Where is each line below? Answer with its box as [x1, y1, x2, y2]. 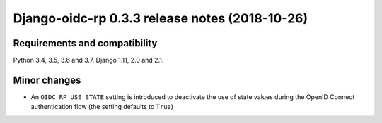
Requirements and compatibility [13, 37, 158, 49]
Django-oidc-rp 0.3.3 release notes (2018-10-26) [13, 11, 308, 26]
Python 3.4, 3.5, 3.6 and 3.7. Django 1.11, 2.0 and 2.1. [13, 56, 164, 65]
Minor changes [13, 74, 81, 86]
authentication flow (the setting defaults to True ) [30, 103, 173, 111]
